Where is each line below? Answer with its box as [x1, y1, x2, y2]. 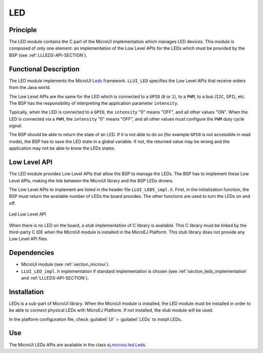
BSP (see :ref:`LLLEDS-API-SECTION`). [9, 52, 88, 58]
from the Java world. [9, 85, 51, 90]
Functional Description [9, 65, 80, 73]
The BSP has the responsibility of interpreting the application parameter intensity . [9, 100, 179, 106]
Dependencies [9, 248, 55, 257]
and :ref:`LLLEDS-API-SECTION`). [21, 275, 89, 281]
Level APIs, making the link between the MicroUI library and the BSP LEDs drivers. [9, 177, 174, 183]
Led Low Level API [9, 212, 46, 217]
